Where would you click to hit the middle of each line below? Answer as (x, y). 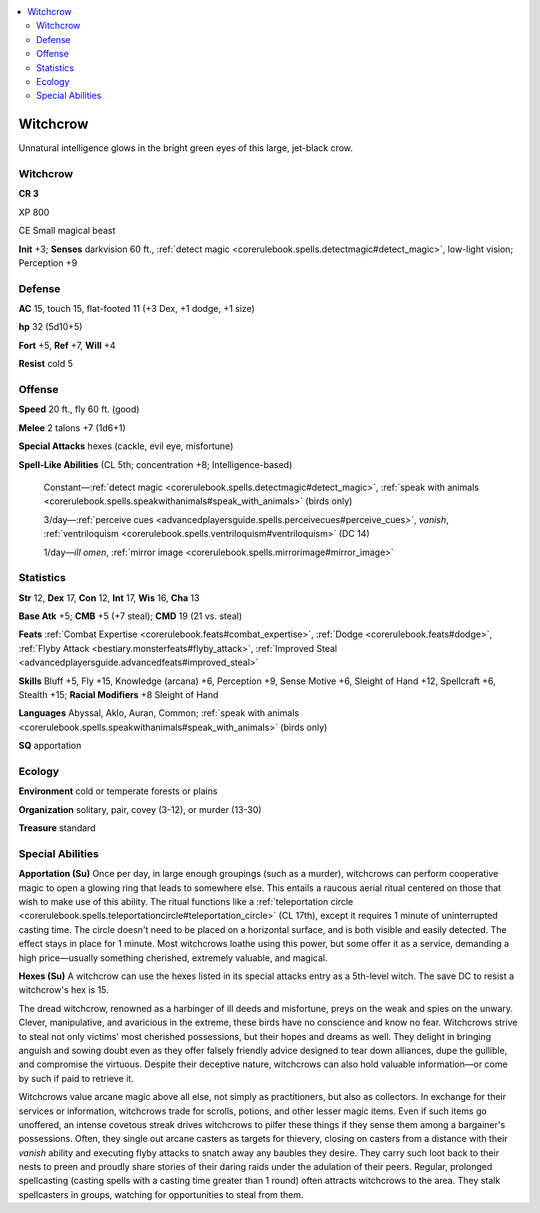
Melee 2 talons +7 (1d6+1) (72, 427)
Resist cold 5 (46, 364)
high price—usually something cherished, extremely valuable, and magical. (173, 957)
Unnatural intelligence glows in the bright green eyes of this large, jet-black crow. (186, 148)
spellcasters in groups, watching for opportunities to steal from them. (161, 1194)
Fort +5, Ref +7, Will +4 (67, 345)
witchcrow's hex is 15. (63, 990)
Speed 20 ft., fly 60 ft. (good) (79, 409)
